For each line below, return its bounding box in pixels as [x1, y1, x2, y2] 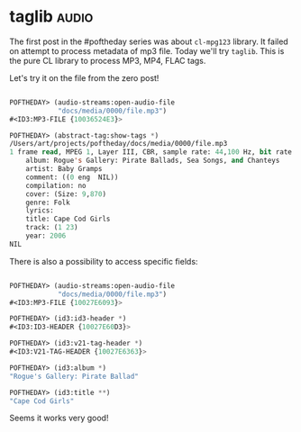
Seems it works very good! [9, 412, 109, 424]
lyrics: [25, 206, 54, 215]
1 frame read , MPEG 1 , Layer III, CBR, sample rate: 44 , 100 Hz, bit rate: [9, 148, 296, 157]
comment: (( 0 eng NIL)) [25, 173, 119, 182]
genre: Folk [25, 198, 70, 207]
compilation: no [25, 181, 87, 190]
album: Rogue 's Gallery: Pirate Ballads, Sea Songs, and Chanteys [25, 156, 280, 166]
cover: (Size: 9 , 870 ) [25, 189, 106, 199]
